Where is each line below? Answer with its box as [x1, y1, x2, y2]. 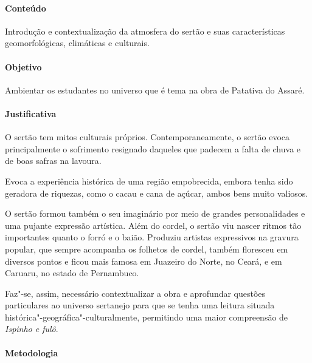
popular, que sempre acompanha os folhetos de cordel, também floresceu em [5, 242, 288, 255]
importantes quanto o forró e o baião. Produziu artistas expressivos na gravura [5, 231, 299, 243]
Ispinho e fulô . [5, 322, 58, 335]
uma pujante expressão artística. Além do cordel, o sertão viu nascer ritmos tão [5, 219, 302, 231]
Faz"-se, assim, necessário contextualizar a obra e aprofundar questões [5, 287, 266, 299]
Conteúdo [5, 1, 46, 14]
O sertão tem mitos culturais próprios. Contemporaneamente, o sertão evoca [5, 131, 290, 143]
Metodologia [5, 346, 58, 359]
